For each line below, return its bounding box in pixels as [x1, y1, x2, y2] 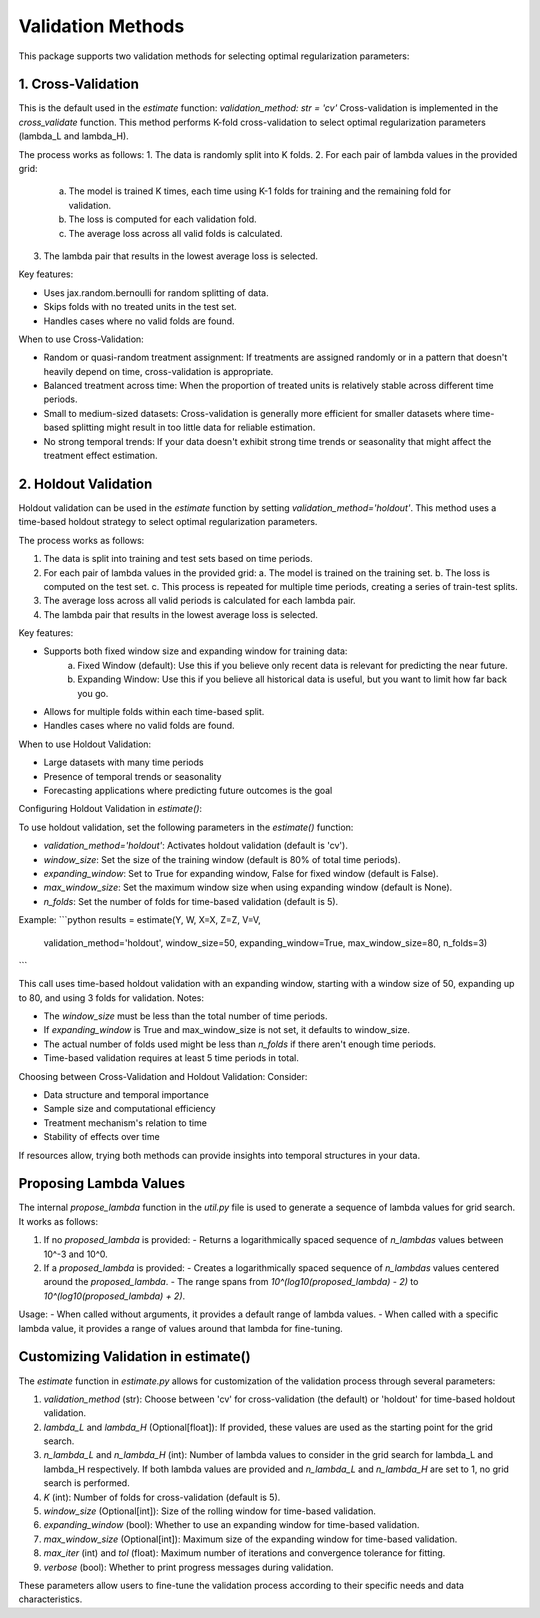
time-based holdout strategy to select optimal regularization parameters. [18, 516, 318, 528]
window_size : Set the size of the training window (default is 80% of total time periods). [43, 853, 401, 865]
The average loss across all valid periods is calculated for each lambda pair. [43, 595, 356, 607]
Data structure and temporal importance [43, 1089, 209, 1101]
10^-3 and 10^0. [43, 1248, 109, 1260]
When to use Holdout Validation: [18, 738, 152, 750]
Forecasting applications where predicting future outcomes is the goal [43, 784, 333, 796]
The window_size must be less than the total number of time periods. [43, 1010, 328, 1022]
